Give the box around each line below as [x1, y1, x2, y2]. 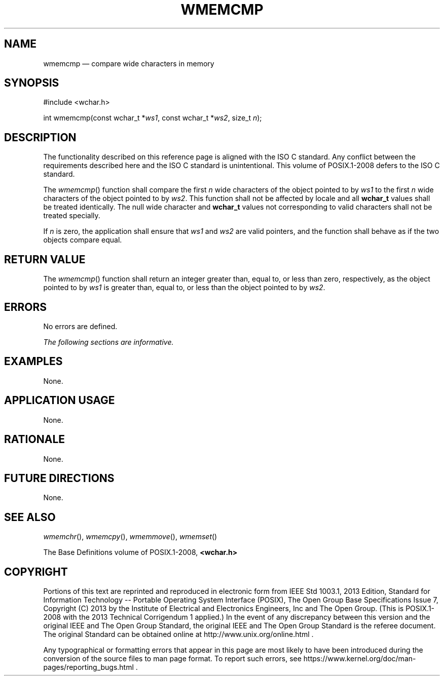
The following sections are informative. [43, 337, 174, 346]
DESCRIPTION [4, 131, 77, 144]
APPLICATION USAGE [4, 394, 115, 407]
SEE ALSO [4, 510, 56, 524]
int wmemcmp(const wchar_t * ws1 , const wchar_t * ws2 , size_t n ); [43, 113, 262, 123]
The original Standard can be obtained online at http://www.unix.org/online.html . [43, 630, 314, 639]
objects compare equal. [43, 235, 122, 245]
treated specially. [43, 211, 100, 220]
